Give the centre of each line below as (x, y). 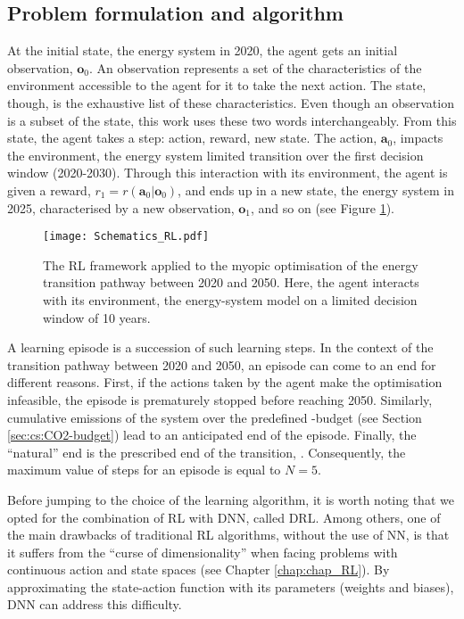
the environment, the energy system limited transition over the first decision (215, 155)
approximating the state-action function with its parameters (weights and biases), (231, 586)
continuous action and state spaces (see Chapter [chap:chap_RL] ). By (199, 569)
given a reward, (49, 190)
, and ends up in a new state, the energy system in (316, 190)
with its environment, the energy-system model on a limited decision (230, 299)
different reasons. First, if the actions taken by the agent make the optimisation (225, 382)
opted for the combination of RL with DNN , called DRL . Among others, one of (224, 517)
